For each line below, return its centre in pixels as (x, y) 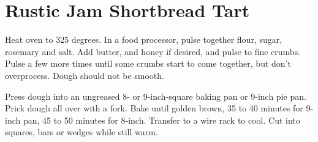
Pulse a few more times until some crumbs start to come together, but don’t (148, 63)
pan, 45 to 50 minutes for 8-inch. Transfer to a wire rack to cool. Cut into (161, 120)
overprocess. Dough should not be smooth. (85, 75)
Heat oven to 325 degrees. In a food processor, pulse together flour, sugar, (144, 39)
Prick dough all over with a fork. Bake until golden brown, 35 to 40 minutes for (154, 108)
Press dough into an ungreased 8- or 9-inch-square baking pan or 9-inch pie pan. (156, 96)
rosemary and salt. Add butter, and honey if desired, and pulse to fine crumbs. (153, 51)
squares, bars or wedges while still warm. (81, 132)
